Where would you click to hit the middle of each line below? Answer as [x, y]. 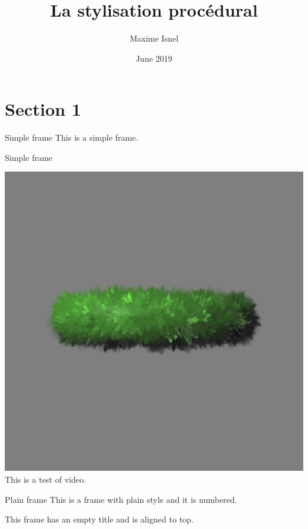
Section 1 [43, 109]
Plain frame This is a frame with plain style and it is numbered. [121, 499]
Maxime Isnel [154, 38]
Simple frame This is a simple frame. [72, 137]
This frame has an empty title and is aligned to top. [99, 519]
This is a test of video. [46, 479]
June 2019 [154, 58]
